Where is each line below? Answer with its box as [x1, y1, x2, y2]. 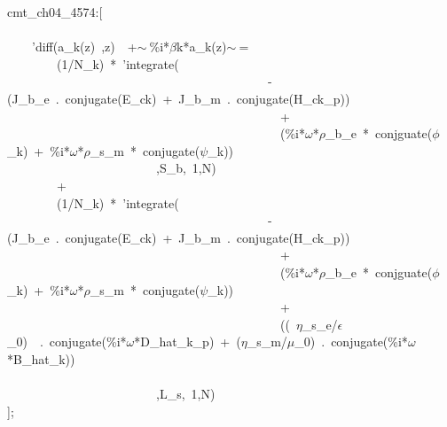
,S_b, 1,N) [155, 159, 216, 177]
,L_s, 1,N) [155, 384, 216, 403]
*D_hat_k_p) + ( [134, 332, 241, 351]
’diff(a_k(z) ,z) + [31, 37, 137, 56]
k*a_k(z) [176, 37, 227, 56]
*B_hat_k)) [7, 349, 75, 368]
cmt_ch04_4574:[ [7, 3, 103, 20]
